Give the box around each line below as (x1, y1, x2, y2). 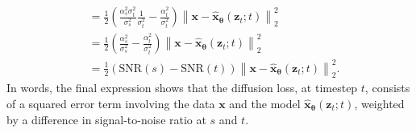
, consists (364, 79, 410, 96)
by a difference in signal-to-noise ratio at (6, 111, 206, 127)
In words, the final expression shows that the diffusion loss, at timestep (6, 79, 358, 96)
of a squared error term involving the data (6, 95, 215, 112)
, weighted (354, 95, 405, 112)
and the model (229, 95, 301, 112)
